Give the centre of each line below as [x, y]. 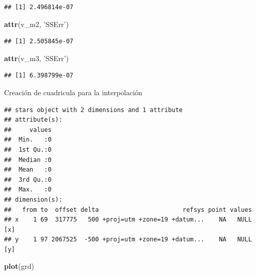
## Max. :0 [28, 190]
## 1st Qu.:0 [28, 149]
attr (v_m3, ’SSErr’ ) [36, 58]
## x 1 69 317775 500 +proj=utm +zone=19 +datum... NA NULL [128, 220]
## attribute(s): [33, 120]
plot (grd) [19, 266]
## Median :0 [28, 160]
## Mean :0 [28, 170]
